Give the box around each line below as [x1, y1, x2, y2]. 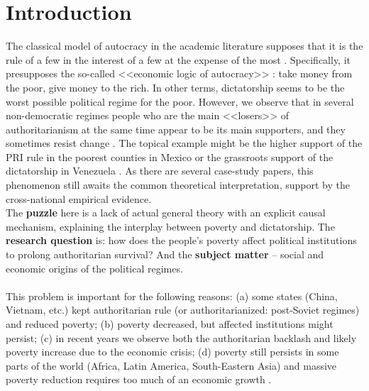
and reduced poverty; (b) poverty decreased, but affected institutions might [6, 316, 334, 331]
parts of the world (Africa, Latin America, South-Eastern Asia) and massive [6, 358, 337, 373]
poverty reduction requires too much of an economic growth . [6, 372, 272, 387]
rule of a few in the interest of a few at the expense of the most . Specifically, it [6, 52, 351, 67]
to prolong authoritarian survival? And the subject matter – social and [6, 247, 324, 262]
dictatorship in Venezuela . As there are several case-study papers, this [6, 163, 314, 178]
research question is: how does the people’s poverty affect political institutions [6, 233, 357, 248]
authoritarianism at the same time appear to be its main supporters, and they [6, 121, 346, 136]
